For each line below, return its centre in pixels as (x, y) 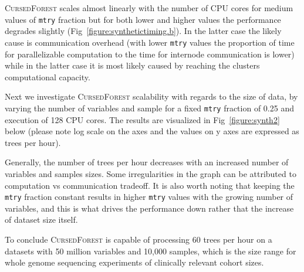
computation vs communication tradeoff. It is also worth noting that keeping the (150, 185)
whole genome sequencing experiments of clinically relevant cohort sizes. (134, 262)
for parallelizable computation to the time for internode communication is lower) (150, 54)
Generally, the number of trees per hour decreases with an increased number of (147, 162)
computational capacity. (48, 76)
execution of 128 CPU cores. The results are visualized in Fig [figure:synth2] (142, 119)
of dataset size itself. (41, 220)
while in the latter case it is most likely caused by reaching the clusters (132, 65)
